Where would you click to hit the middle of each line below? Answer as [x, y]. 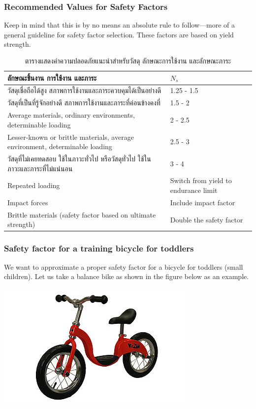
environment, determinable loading [60, 146]
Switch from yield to [201, 180]
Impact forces [28, 202]
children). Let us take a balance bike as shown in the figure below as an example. [127, 276]
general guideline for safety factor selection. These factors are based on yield [119, 34]
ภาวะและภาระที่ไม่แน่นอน [40, 168]
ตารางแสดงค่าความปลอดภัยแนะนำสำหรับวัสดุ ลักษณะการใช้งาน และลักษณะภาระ [128, 61]
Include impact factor [203, 202]
